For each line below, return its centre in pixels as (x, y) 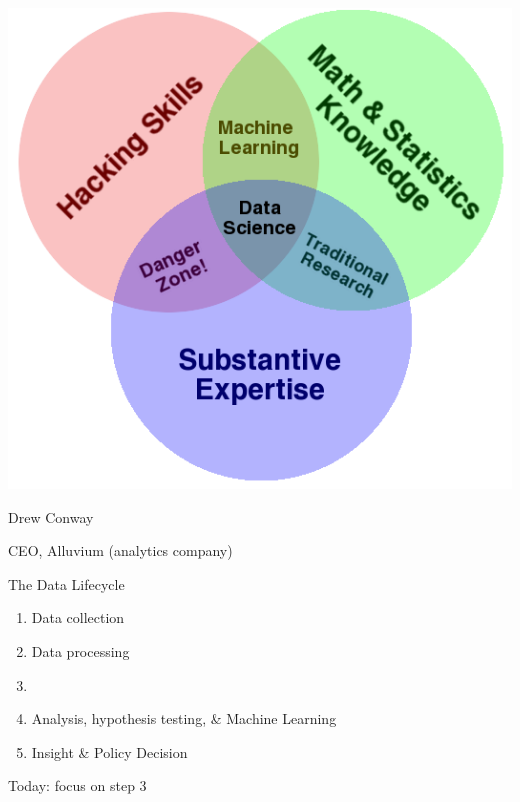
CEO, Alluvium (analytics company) (120, 550)
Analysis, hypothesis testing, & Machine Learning (184, 718)
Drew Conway (51, 516)
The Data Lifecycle (66, 583)
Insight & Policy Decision (109, 751)
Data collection (78, 617)
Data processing (80, 651)
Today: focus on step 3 (77, 785)
